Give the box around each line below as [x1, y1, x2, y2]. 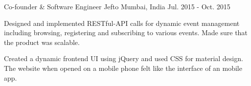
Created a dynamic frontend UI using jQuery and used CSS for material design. [4, 53, 243, 64]
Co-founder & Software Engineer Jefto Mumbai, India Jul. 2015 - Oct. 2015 [4, 1, 230, 11]
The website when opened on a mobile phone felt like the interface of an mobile [4, 63, 242, 73]
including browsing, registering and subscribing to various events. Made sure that [4, 27, 248, 38]
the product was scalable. [4, 37, 80, 47]
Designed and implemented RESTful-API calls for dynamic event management [4, 18, 240, 28]
